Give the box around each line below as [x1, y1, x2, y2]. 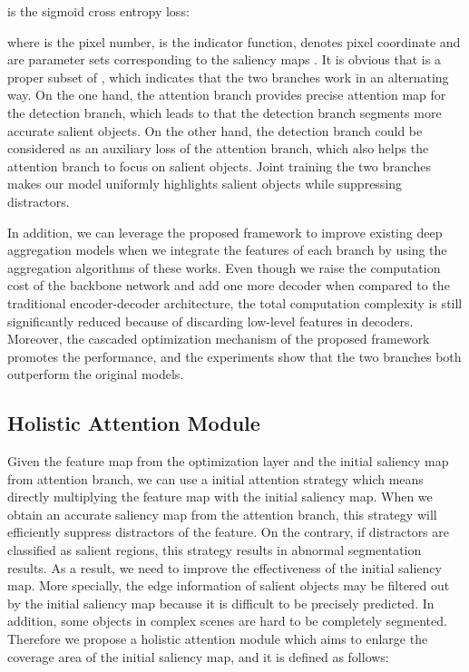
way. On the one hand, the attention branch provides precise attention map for [7, 85, 446, 104]
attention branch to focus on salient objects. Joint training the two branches [7, 156, 431, 175]
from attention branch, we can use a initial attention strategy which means [7, 469, 424, 488]
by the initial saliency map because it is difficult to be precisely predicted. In [7, 593, 435, 612]
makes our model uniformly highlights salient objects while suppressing [7, 174, 403, 193]
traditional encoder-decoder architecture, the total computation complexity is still [7, 293, 463, 312]
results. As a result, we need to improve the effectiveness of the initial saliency [7, 558, 442, 577]
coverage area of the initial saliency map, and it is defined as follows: [7, 647, 389, 666]
